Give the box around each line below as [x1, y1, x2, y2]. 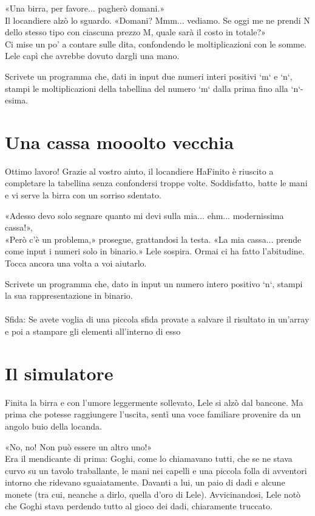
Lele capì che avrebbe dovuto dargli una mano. [5, 49, 180, 62]
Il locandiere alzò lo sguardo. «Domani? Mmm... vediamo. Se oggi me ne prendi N [5, 13, 310, 26]
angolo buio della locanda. [5, 419, 102, 432]
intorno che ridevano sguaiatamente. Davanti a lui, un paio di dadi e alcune [5, 476, 285, 489]
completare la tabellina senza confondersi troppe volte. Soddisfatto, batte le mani [5, 176, 308, 189]
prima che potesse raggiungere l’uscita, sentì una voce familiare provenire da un [5, 408, 301, 420]
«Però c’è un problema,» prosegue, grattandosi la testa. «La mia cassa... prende [5, 232, 302, 245]
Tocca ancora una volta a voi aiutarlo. [5, 257, 147, 270]
